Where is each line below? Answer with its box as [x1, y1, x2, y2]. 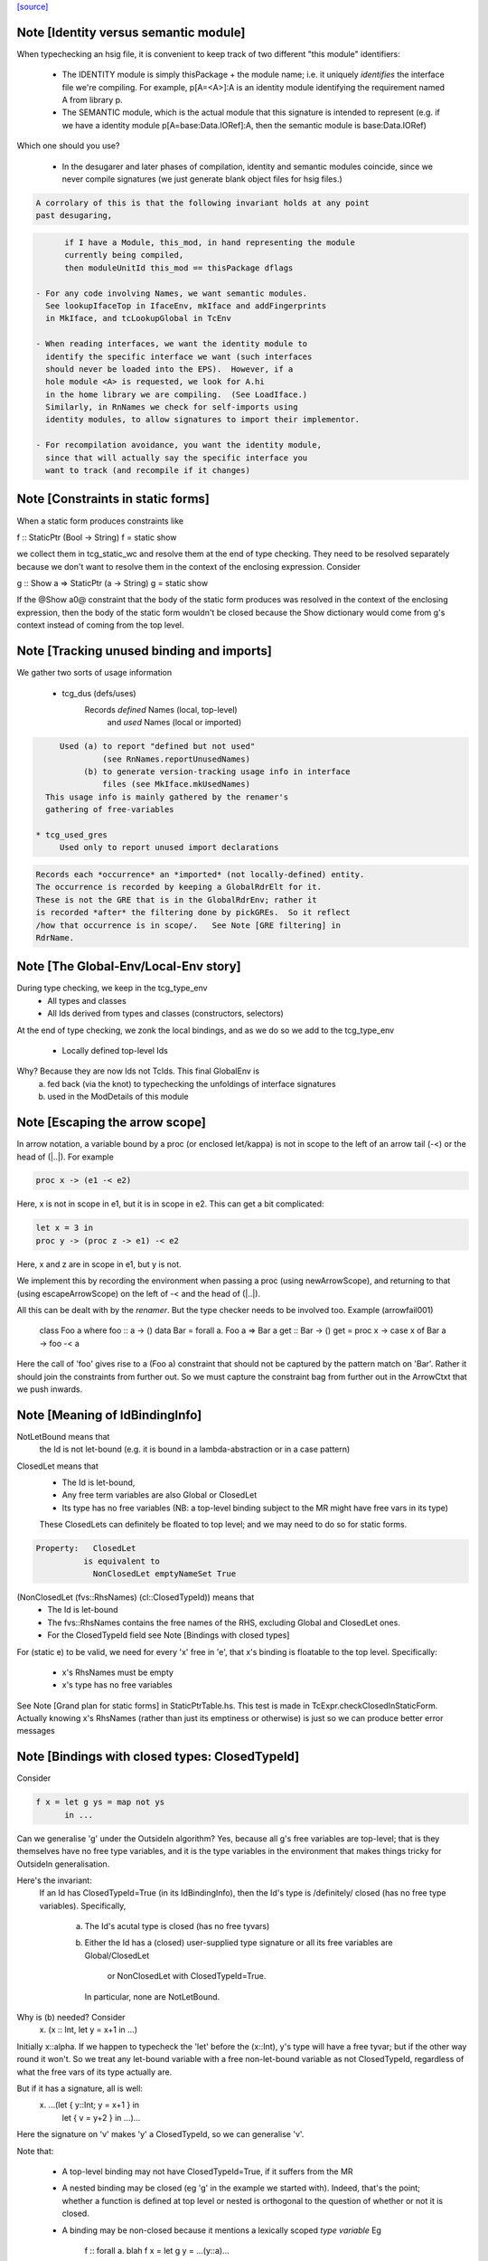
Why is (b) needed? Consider [16, 2012, 126, 2023]
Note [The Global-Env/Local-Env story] [16, 959, 241, 974]
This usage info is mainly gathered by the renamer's [45, 791, 289, 802]
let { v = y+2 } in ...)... [61, 2112, 141, 2123]
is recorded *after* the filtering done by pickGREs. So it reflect [35, 907, 351, 918]
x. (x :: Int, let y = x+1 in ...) [39, 2024, 137, 2035]
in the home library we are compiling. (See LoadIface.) [45, 389, 308, 400]
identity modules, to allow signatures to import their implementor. [45, 414, 361, 425]
